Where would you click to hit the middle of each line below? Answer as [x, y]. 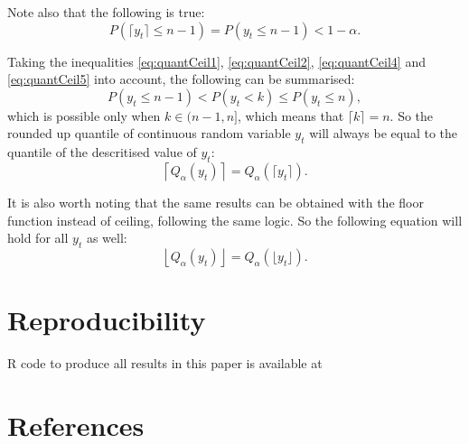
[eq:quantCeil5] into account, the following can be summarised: [181, 79]
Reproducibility [107, 320]
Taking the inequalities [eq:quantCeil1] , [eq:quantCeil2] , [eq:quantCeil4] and [216, 61]
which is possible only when [84, 115]
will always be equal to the [384, 133]
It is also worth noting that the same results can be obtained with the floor [216, 202]
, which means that [291, 115]
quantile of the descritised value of [102, 152]
